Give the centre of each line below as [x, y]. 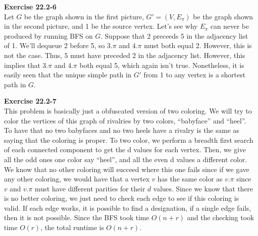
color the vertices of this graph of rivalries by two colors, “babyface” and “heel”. [125, 120]
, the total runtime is [72, 227]
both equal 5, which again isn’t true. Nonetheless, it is [162, 65]
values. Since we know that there [203, 188]
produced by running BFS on [49, 35]
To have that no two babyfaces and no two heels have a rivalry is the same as [122, 130]
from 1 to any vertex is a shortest [194, 75]
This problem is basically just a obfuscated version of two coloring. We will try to [128, 110]
